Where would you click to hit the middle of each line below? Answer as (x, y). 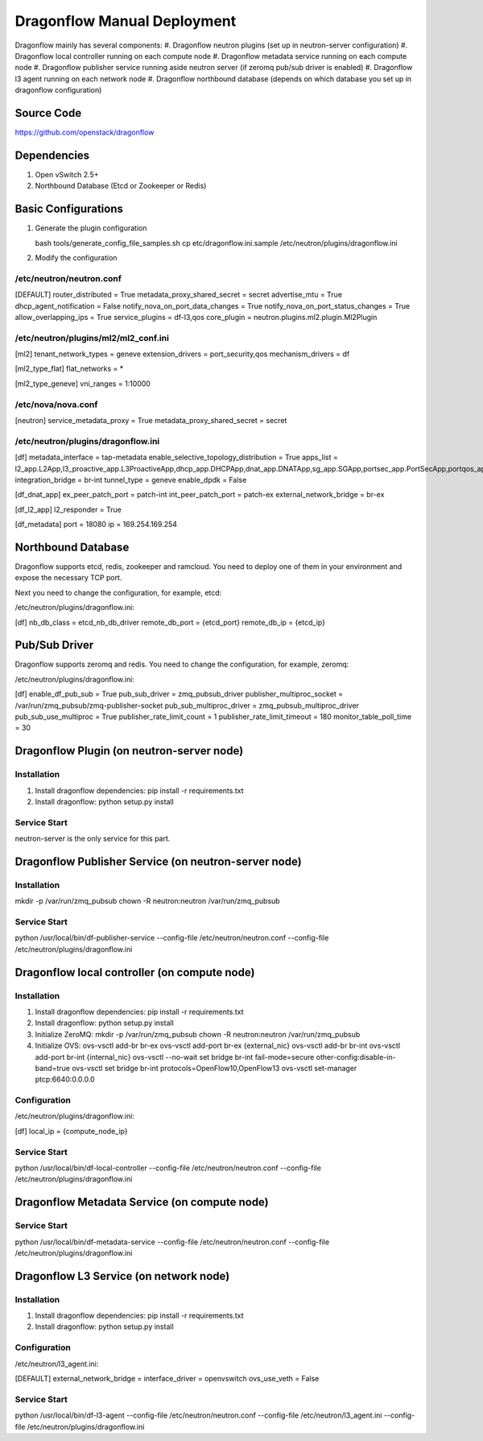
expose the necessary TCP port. (68, 578)
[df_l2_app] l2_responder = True (68, 509)
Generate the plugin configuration (91, 228)
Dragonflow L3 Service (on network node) (122, 1276)
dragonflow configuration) (58, 90)
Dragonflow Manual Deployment (126, 21)
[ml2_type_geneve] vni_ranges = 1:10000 (83, 384)
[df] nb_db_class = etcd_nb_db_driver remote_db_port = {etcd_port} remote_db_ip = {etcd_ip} (170, 622)
